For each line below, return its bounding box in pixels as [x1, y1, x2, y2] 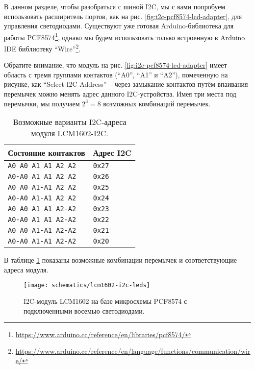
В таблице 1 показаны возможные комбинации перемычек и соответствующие [4, 255, 237, 265]
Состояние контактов [8, 147, 85, 159]
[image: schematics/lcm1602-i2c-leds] [24, 282, 150, 289]
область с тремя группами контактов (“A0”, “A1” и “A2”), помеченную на [4, 69, 228, 79]
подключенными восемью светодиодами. [24, 305, 145, 316]
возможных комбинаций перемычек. [103, 98, 211, 108]
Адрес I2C [93, 147, 132, 159]
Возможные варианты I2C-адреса [13, 116, 127, 128]
